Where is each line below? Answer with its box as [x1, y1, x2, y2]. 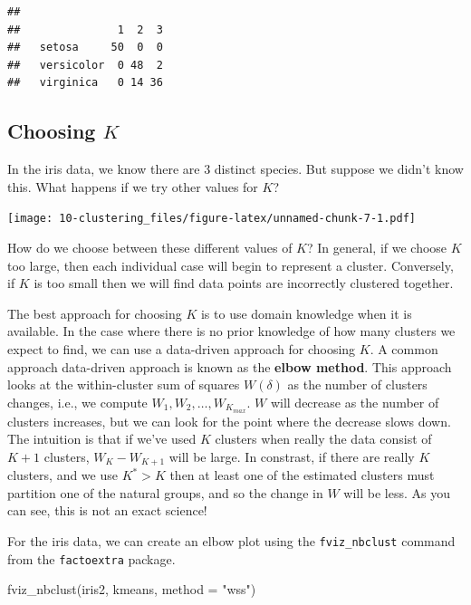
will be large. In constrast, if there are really [168, 447, 415, 466]
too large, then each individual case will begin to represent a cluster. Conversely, [7, 255, 454, 274]
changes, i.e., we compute [7, 392, 148, 411]
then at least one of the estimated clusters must [169, 466, 435, 485]
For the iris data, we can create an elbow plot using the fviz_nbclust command [7, 532, 456, 551]
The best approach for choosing [7, 303, 182, 322]
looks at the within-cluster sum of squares [7, 375, 240, 394]
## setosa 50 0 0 [7, 41, 163, 54]
